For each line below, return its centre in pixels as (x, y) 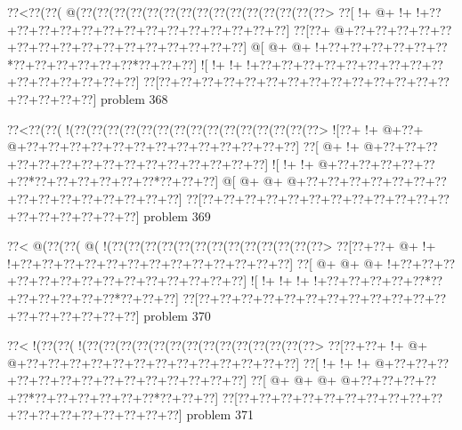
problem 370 (177, 315)
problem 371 (220, 414)
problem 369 (177, 215)
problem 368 (134, 98)
